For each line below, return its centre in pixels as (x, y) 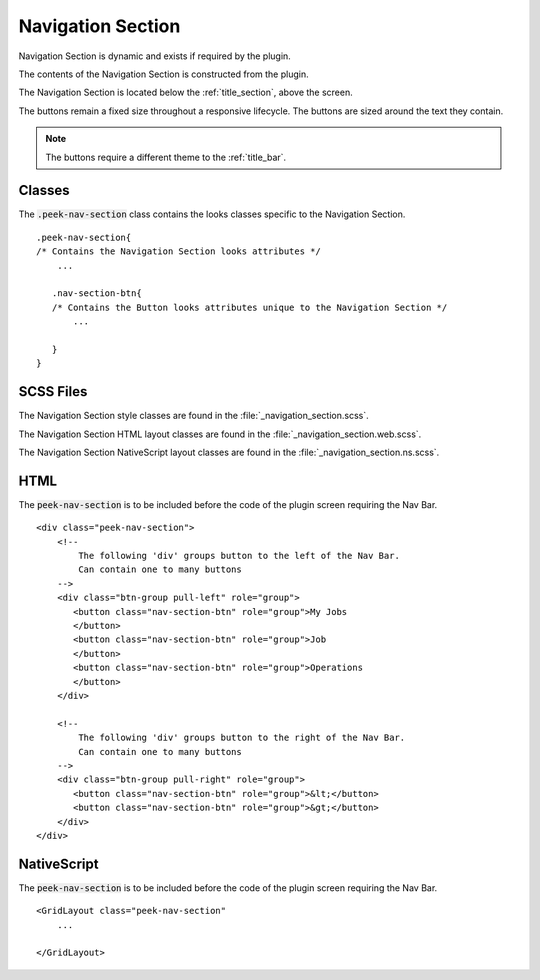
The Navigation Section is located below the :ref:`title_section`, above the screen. (186, 92)
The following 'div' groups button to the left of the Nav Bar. (239, 556)
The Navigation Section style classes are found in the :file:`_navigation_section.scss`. (193, 416)
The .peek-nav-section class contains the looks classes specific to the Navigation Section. (212, 214)
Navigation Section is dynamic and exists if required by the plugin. (155, 56)
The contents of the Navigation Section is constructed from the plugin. (163, 74)
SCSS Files (53, 391)
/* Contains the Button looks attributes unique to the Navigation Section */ (249, 307)
